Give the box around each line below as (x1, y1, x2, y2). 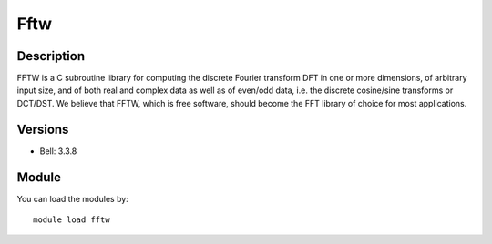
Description (16, 48, 86, 64)
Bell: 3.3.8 (39, 146, 77, 157)
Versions (16, 121, 69, 137)
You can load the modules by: (16, 193, 129, 204)
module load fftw (33, 215, 110, 225)
